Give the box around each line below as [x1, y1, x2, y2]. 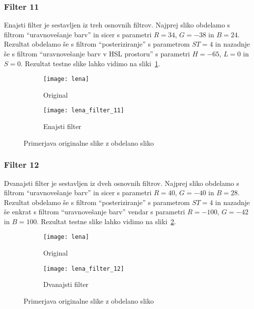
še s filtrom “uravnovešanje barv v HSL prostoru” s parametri [4, 49, 190, 58]
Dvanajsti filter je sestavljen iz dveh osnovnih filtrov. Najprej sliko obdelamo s [4, 178, 239, 188]
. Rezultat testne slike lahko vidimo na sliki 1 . [21, 58, 160, 68]
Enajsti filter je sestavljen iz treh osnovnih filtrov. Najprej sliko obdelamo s [4, 20, 230, 30]
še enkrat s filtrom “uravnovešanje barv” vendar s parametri [4, 206, 185, 217]
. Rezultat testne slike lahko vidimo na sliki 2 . [36, 216, 176, 226]
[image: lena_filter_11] [43, 107, 124, 114]
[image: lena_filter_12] [43, 265, 124, 272]
